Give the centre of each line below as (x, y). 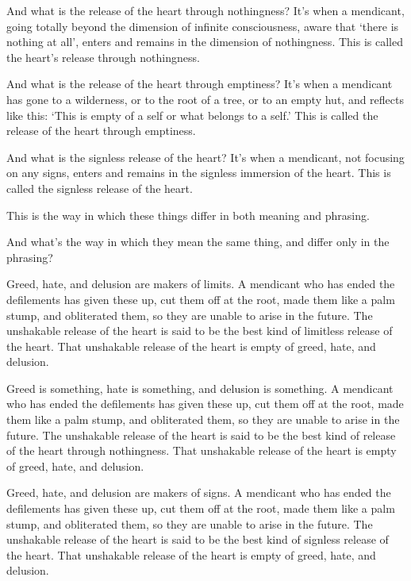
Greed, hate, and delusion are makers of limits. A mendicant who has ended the (201, 284)
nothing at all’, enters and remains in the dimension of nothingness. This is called (205, 42)
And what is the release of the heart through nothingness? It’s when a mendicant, (205, 10)
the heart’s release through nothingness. (103, 57)
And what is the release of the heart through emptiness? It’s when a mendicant (200, 84)
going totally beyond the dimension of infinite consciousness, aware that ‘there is (203, 26)
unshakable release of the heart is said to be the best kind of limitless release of (200, 331)
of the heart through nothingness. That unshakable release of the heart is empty (202, 450)
